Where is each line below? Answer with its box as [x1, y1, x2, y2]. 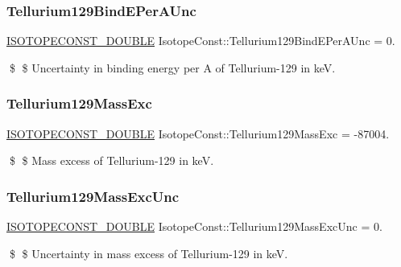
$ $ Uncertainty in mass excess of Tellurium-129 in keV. [9, 244, 288, 261]
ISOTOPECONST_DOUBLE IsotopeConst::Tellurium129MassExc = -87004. [6, 125, 390, 142]
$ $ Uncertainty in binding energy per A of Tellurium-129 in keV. [9, 59, 336, 76]
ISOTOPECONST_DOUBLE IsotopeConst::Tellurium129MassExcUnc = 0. [6, 218, 382, 235]
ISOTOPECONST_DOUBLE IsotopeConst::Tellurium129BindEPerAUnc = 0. [6, 32, 395, 49]
